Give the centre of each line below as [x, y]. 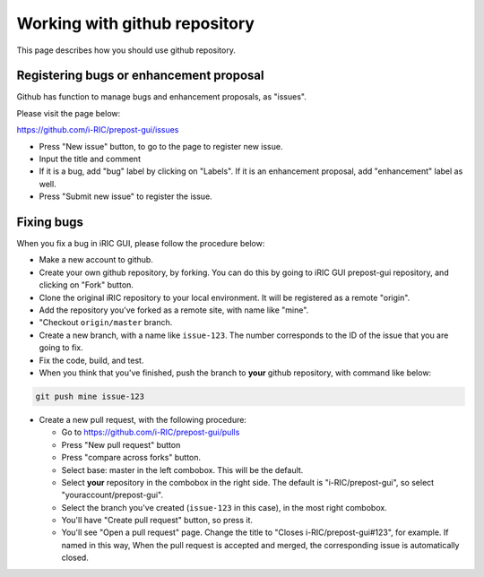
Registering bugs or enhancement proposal [140, 76]
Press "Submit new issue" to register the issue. [125, 196]
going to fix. [61, 348]
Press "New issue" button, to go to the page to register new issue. [161, 146]
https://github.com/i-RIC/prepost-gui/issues [98, 130]
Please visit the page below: [69, 113]
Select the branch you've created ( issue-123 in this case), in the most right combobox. [224, 507]
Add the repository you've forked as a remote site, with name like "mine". [174, 310]
